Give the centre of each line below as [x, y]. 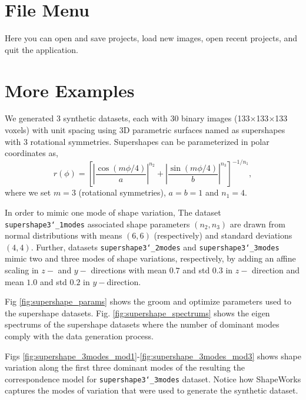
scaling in [22, 270]
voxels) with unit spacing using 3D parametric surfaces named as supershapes [145, 130]
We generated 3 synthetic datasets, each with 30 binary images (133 [127, 118]
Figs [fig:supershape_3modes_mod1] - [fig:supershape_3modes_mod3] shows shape [153, 356]
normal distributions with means [64, 235]
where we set [28, 192]
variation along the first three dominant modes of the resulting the [125, 367]
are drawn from [257, 224]
